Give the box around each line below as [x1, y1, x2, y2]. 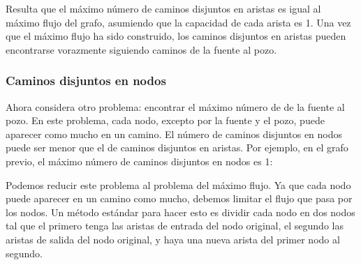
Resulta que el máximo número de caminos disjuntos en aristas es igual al [6, 1, 321, 15]
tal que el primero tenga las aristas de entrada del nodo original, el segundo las [6, 218, 344, 233]
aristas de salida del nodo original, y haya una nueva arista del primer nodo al [6, 232, 340, 246]
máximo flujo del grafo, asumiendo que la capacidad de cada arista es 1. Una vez [6, 15, 351, 29]
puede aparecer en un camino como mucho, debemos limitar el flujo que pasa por [6, 191, 353, 206]
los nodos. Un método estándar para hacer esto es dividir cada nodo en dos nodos [6, 204, 355, 219]
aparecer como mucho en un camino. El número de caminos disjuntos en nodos [6, 126, 343, 141]
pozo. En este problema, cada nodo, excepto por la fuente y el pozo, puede [6, 113, 325, 128]
